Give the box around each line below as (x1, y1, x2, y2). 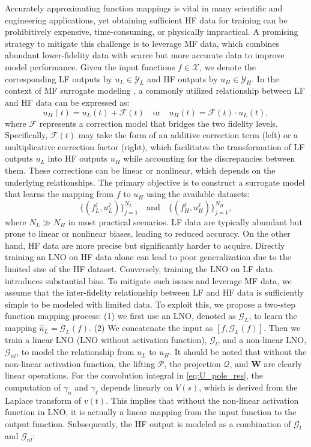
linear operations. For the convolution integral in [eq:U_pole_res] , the (5, 369, 263, 382)
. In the (252, 72, 279, 85)
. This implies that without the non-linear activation (106, 394, 299, 406)
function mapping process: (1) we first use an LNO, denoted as (5, 309, 236, 322)
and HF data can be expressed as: (5, 96, 130, 108)
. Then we (264, 321, 301, 334)
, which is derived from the (199, 381, 298, 394)
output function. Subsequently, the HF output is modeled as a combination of (5, 418, 291, 430)
